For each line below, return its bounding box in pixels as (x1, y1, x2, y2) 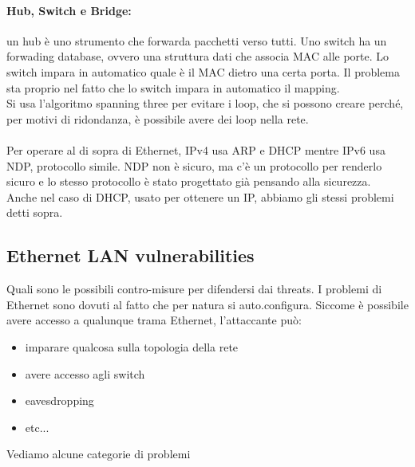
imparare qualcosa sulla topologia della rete (25, 338, 239, 355)
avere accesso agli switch (25, 365, 145, 382)
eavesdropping (25, 392, 94, 409)
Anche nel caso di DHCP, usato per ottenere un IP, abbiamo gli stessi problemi (6, 188, 394, 205)
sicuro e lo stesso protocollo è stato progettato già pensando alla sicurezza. (6, 173, 371, 190)
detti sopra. (6, 204, 63, 221)
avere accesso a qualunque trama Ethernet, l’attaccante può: (6, 312, 302, 328)
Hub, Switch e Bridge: (6, 2, 132, 18)
